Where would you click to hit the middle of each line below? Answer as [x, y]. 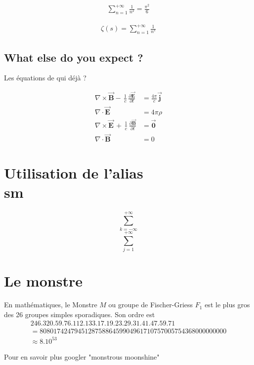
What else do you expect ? [74, 57]
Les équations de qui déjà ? [45, 78]
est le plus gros [227, 305]
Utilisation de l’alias [74, 172]
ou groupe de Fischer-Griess [151, 305]
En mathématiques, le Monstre [51, 305]
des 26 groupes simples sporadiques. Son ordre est [80, 314]
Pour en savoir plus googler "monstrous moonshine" [82, 356]
